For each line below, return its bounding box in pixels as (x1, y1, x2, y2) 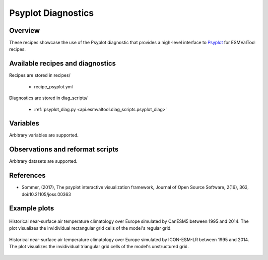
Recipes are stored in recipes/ (9, 72, 70, 78)
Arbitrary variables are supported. (9, 132, 79, 138)
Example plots (9, 204, 54, 213)
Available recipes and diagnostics (9, 60, 116, 68)
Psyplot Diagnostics (9, 7, 94, 18)
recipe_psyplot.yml (34, 83, 73, 89)
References (9, 171, 46, 180)
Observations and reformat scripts (9, 145, 119, 154)
